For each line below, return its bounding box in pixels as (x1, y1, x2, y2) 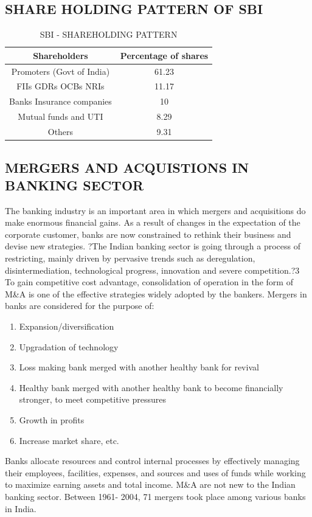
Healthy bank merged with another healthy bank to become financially (19, 381, 283, 394)
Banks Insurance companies (9, 95, 112, 108)
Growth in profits (19, 414, 85, 426)
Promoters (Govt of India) (11, 64, 110, 77)
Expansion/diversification (19, 320, 114, 333)
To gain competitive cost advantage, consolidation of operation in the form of (5, 276, 293, 288)
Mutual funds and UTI (18, 110, 103, 123)
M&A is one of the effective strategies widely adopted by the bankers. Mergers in (5, 287, 307, 300)
